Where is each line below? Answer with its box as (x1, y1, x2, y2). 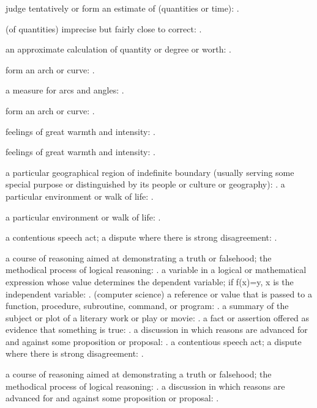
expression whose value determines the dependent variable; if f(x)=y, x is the (6, 275, 294, 288)
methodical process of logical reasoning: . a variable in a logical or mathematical (6, 263, 307, 276)
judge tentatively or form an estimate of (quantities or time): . (6, 2, 239, 14)
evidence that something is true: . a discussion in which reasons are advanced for (6, 323, 308, 336)
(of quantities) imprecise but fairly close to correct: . (6, 22, 202, 35)
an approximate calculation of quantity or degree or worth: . (6, 43, 231, 56)
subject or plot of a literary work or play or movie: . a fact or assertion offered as (6, 311, 310, 324)
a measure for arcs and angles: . (6, 84, 124, 97)
